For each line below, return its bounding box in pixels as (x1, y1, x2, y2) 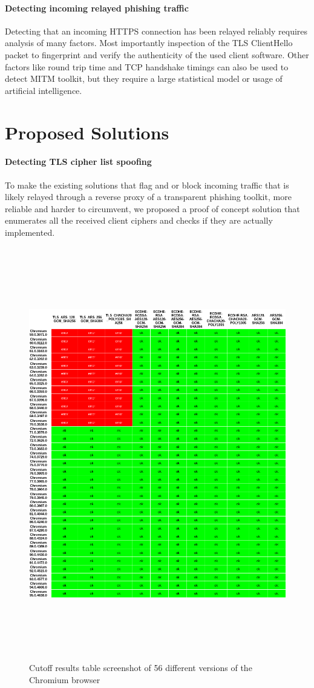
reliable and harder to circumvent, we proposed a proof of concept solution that (5, 202, 300, 215)
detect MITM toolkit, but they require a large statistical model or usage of (5, 72, 283, 85)
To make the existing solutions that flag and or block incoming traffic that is (5, 178, 289, 191)
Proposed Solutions (5, 119, 169, 144)
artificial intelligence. (5, 84, 82, 96)
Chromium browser (29, 673, 100, 686)
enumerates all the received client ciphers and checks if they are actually (5, 214, 273, 227)
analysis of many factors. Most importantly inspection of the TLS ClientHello (5, 36, 293, 49)
